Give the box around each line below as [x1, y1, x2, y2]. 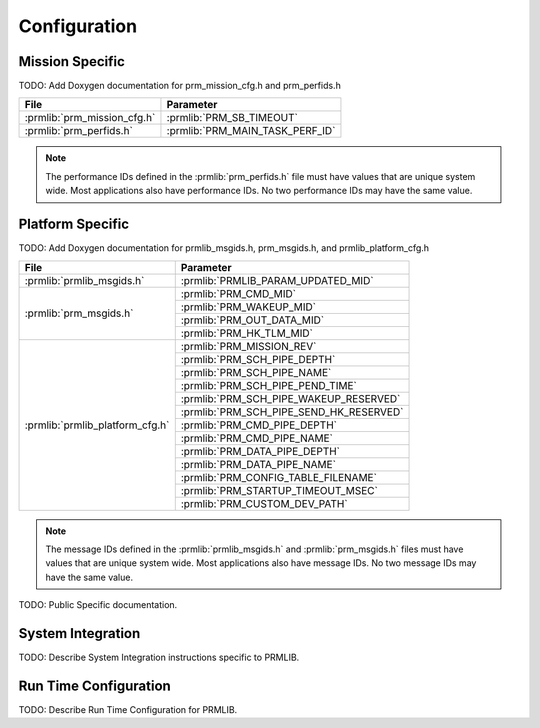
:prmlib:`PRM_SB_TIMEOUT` [166, 111, 299, 125]
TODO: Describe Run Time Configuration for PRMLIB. [18, 703, 238, 715]
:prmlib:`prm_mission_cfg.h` [24, 111, 156, 125]
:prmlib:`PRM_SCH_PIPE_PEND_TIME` [180, 378, 357, 392]
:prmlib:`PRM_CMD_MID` [180, 286, 297, 300]
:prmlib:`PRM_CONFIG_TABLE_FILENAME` [180, 470, 377, 484]
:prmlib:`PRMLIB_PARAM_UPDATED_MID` [180, 273, 374, 287]
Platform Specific [18, 216, 130, 233]
